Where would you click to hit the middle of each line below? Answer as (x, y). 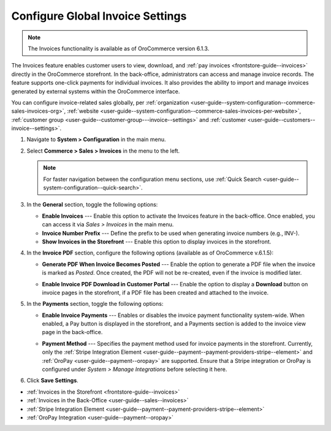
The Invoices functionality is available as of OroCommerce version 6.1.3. (119, 48)
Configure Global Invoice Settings (99, 16)
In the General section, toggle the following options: (92, 205)
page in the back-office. (72, 332)
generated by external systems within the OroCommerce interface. (96, 91)
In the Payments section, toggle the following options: (95, 304)
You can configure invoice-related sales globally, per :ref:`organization (100, 102)
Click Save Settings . (53, 381)
